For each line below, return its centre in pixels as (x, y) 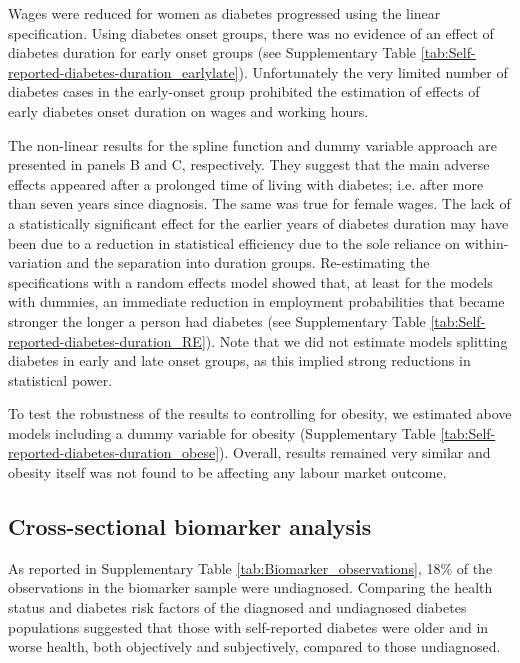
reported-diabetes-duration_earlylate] (123, 71)
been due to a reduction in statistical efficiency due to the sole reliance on (234, 242)
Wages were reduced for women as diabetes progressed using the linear (224, 13)
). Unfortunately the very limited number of (373, 71)
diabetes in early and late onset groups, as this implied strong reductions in (239, 360)
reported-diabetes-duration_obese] (114, 452)
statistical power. (60, 379)
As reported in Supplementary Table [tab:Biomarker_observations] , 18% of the (250, 567)
